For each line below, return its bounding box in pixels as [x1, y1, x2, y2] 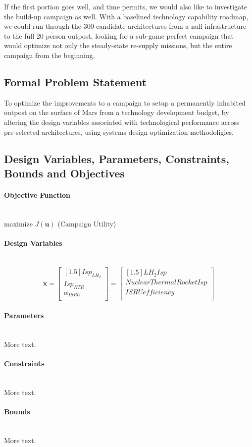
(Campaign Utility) [57, 218, 116, 228]
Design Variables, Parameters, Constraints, [4, 151, 229, 166]
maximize [4, 218, 33, 228]
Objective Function [4, 189, 71, 200]
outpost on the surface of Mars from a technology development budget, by [4, 107, 229, 117]
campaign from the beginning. [4, 50, 95, 60]
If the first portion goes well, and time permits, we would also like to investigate [4, 1, 247, 11]
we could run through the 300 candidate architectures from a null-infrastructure [4, 21, 247, 31]
